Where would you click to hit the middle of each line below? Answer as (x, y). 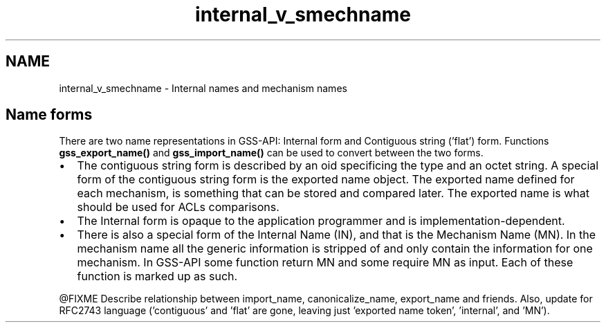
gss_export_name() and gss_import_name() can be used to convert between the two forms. (271, 153)
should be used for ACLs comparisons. (178, 207)
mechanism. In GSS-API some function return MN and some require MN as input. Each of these (325, 263)
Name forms (49, 115)
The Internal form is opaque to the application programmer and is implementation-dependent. (321, 221)
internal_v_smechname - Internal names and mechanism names (203, 88)
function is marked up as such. (157, 276)
